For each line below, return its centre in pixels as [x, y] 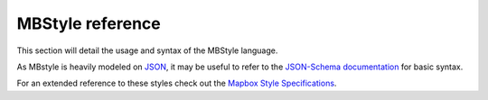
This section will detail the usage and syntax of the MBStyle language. [147, 50]
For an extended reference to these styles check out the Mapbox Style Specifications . [177, 83]
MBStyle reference [89, 23]
